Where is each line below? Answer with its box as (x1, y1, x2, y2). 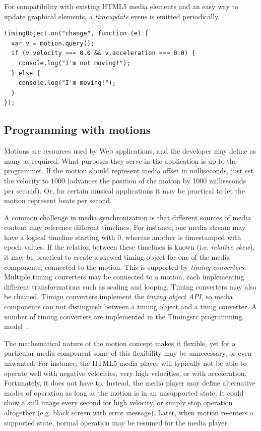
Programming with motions (4, 122, 151, 137)
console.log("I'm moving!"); (18, 79, 116, 87)
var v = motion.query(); (11, 39, 94, 47)
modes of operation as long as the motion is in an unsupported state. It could (4, 387, 244, 398)
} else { (11, 69, 40, 77)
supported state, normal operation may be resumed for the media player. (4, 417, 229, 427)
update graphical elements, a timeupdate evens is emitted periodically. (4, 11, 220, 21)
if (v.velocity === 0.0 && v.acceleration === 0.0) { (11, 50, 195, 57)
